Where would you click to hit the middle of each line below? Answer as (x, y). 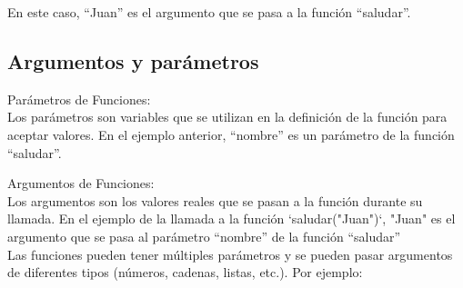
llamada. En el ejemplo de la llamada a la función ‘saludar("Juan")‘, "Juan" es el (231, 218)
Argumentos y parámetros (133, 60)
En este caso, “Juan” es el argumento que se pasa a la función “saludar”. (209, 12)
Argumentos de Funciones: (81, 183)
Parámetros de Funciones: (79, 99)
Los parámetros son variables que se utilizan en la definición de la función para (227, 117)
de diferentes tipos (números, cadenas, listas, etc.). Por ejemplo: (185, 272)
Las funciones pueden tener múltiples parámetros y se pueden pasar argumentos (230, 254)
